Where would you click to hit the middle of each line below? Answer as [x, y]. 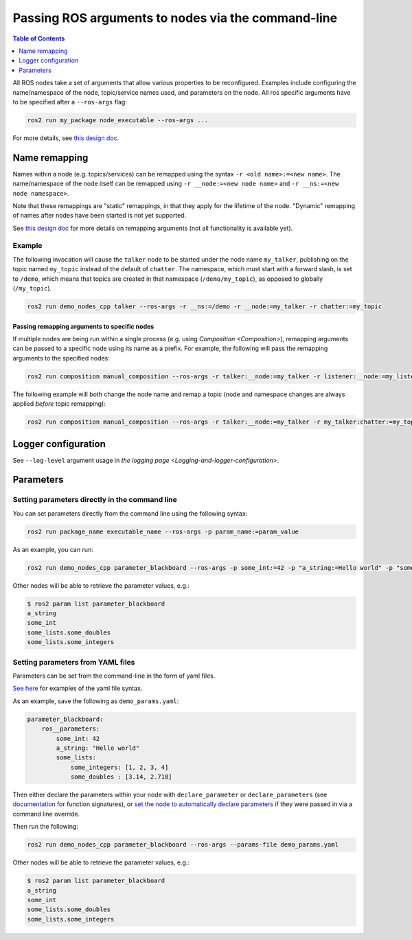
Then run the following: [46, 827]
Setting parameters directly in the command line [95, 500]
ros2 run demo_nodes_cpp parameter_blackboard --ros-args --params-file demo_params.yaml [183, 845]
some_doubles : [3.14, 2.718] [121, 777]
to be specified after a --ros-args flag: [70, 102]
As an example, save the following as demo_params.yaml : [96, 701]
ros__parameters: [71, 729]
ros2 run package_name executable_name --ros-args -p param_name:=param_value [163, 531]
